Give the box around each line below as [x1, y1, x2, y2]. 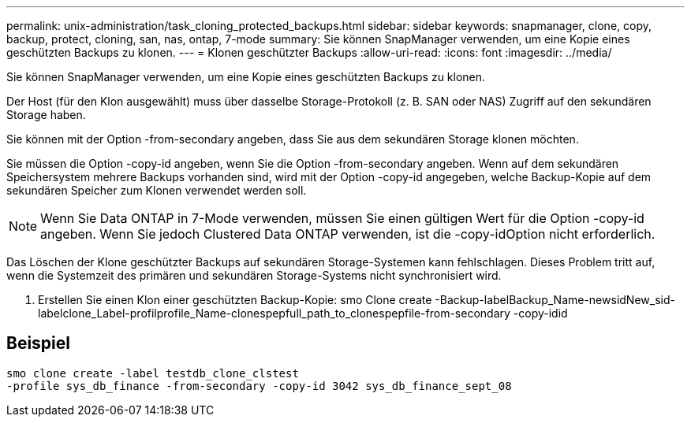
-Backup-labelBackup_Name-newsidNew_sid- [435, 293, 675, 306]
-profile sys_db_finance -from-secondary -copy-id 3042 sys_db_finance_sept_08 [6, 379, 512, 392]
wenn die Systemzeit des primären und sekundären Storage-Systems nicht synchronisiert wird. [6, 269, 502, 282]
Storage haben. [6, 108, 86, 121]
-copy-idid [513, 306, 568, 320]
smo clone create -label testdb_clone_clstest [6, 366, 299, 380]
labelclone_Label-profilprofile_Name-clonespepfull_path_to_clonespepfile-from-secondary [38, 306, 510, 320]
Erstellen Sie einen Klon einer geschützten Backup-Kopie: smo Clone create [38, 293, 432, 306]
